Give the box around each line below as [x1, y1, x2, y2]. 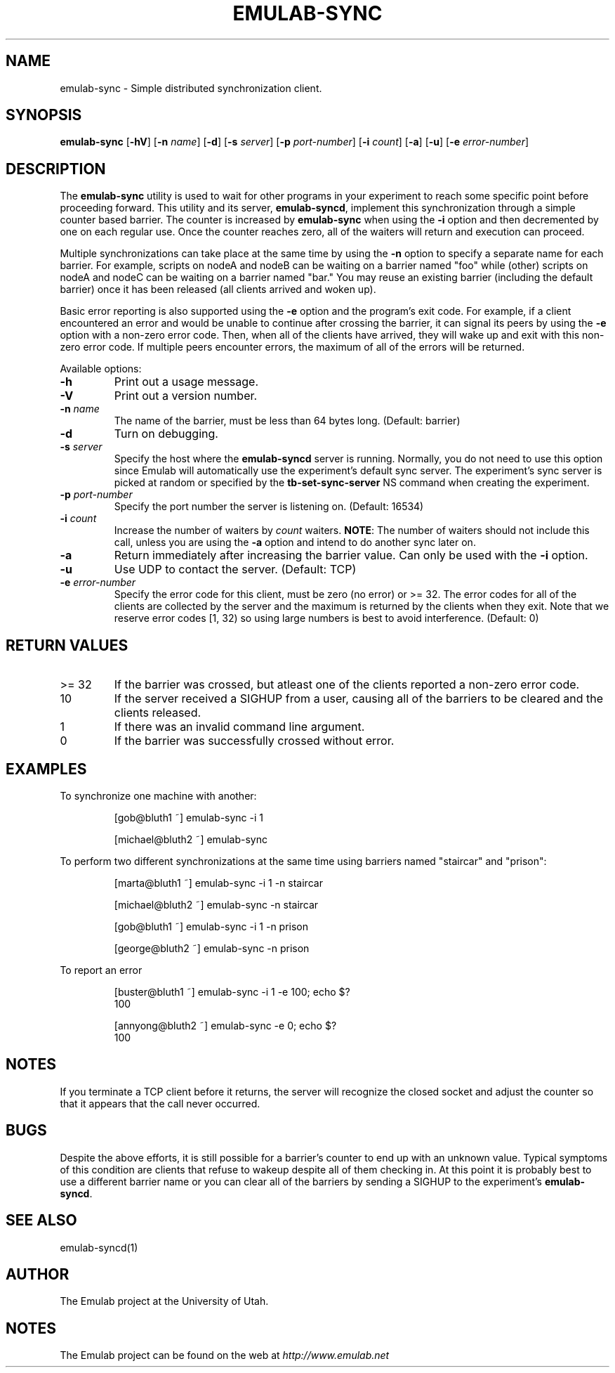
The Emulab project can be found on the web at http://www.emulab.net [60, 1349, 390, 1362]
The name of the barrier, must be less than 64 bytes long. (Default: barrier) [114, 415, 461, 427]
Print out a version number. [114, 389, 258, 403]
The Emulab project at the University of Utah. [60, 1295, 269, 1308]
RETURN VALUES [6, 636, 128, 654]
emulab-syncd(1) [60, 1241, 138, 1254]
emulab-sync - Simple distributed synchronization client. [60, 82, 322, 94]
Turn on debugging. [114, 427, 218, 441]
